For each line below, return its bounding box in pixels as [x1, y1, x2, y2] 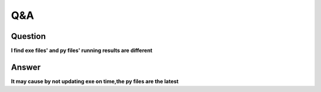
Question [11, 31, 46, 41]
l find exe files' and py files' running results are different [11, 47, 153, 54]
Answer [11, 62, 41, 72]
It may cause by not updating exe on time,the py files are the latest [11, 77, 179, 85]
